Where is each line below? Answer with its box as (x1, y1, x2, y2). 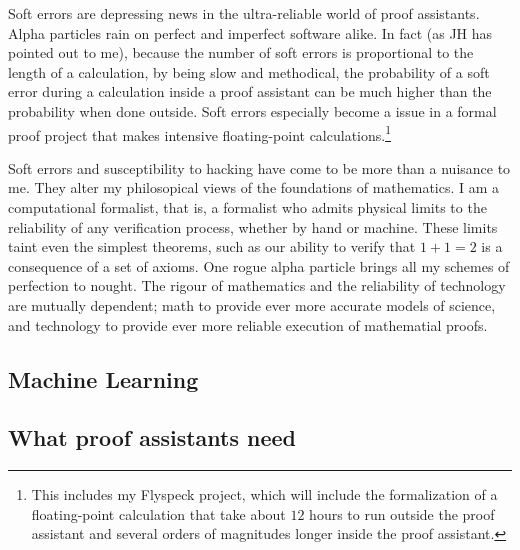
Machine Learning (8, 363, 199, 394)
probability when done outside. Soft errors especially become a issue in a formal (8, 100, 497, 121)
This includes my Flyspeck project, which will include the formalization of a (31, 484, 498, 505)
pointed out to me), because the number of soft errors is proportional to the (8, 42, 474, 63)
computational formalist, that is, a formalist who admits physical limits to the (8, 197, 487, 217)
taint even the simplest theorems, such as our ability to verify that (8, 236, 416, 257)
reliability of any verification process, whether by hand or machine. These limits (8, 216, 498, 237)
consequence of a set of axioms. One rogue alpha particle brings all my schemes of (8, 255, 510, 276)
